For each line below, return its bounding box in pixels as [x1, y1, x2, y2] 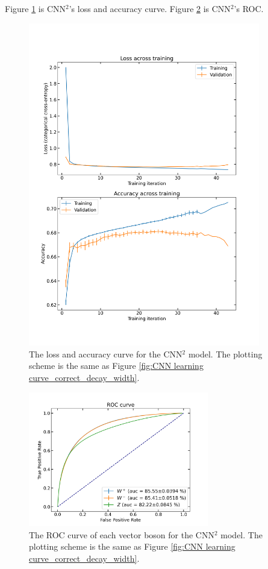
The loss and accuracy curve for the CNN [29, 347, 182, 360]
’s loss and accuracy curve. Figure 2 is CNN [69, 2, 231, 14]
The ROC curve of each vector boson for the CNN [29, 528, 214, 541]
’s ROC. [234, 2, 264, 14]
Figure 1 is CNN [5, 2, 66, 14]
